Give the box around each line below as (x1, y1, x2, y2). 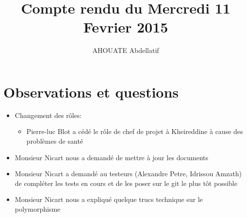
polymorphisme (15, 204, 61, 214)
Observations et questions (3, 82, 179, 101)
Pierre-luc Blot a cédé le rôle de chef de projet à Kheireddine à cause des (26, 126, 243, 136)
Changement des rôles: (15, 110, 82, 120)
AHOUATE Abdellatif (92, 45, 159, 55)
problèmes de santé (26, 136, 83, 146)
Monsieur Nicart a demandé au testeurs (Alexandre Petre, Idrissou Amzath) (15, 168, 242, 179)
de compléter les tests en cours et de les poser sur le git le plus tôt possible (15, 178, 237, 188)
